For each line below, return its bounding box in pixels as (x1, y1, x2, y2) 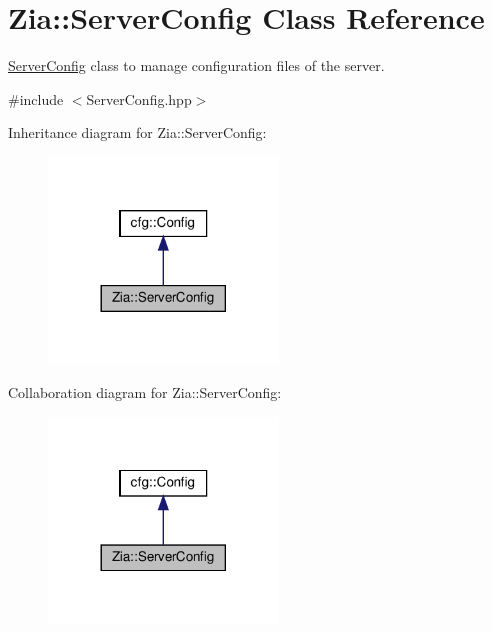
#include (8, 88, 64, 109)
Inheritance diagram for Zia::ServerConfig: (8, 122, 267, 143)
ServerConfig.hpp (86, 88, 192, 109)
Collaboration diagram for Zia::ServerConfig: (8, 382, 282, 403)
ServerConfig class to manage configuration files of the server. (8, 55, 385, 76)
